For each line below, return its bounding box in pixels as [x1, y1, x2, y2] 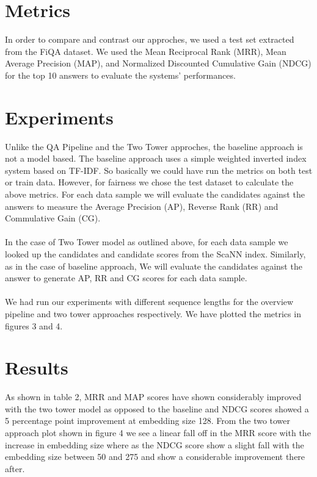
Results [5, 355, 68, 380]
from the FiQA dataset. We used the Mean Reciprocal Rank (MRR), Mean [5, 45, 286, 57]
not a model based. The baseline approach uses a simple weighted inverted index [5, 152, 307, 165]
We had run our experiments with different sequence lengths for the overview [5, 295, 294, 308]
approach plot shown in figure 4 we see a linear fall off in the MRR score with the [5, 426, 311, 439]
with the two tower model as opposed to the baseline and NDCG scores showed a [5, 402, 309, 415]
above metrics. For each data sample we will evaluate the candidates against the [5, 188, 305, 200]
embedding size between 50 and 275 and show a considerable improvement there [5, 450, 305, 463]
